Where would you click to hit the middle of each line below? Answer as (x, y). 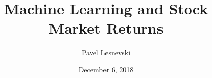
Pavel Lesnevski (106, 52)
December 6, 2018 (106, 69)
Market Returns (106, 28)
